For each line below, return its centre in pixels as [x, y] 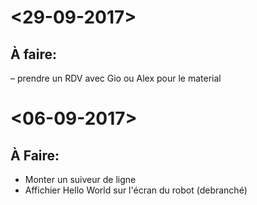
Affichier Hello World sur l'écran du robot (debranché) [136, 190]
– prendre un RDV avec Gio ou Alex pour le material [116, 78]
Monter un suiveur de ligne [80, 179]
